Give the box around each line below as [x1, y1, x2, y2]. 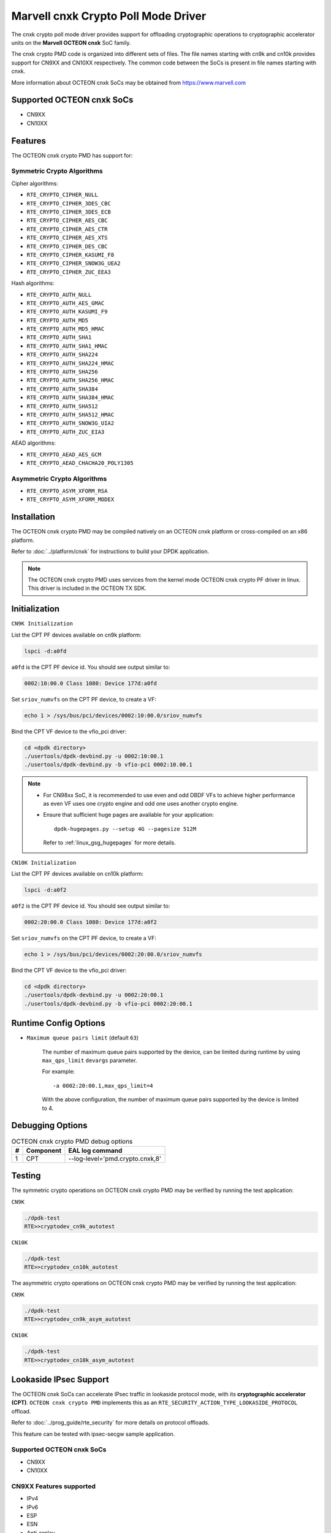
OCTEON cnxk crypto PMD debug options [11, 1137, 133, 1145]
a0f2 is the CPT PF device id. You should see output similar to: [11, 902, 170, 909]
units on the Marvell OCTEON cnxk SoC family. [11, 39, 131, 46]
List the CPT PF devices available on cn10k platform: [11, 870, 144, 877]
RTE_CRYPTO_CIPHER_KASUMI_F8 [26, 251, 115, 258]
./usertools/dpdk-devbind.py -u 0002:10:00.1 [24, 752, 164, 760]
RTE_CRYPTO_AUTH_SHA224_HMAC [26, 359, 115, 367]
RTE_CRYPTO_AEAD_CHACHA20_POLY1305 [26, 459, 134, 466]
